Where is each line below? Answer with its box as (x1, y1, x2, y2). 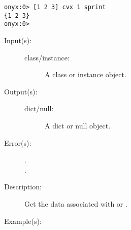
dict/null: (24, 103, 54, 114)
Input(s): (4, 35, 32, 45)
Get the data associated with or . (24, 198, 127, 209)
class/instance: (24, 52, 70, 62)
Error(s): (4, 137, 31, 148)
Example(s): (4, 215, 42, 226)
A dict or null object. (45, 120, 111, 130)
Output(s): (4, 86, 38, 96)
